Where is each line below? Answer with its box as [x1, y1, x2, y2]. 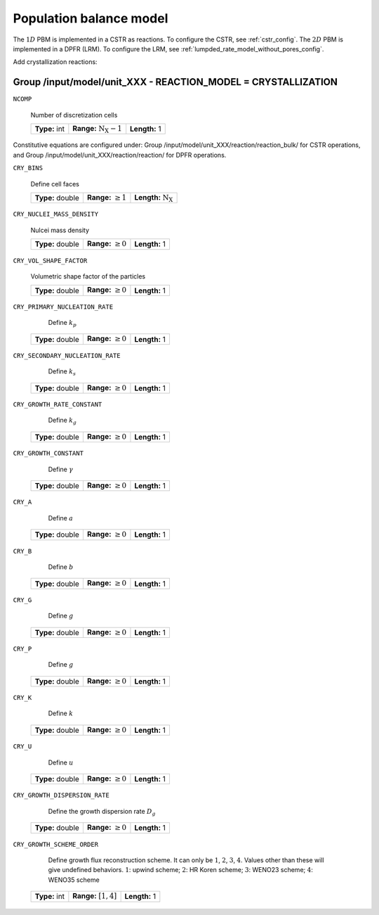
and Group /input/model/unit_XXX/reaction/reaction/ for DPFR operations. [13, 151, 227, 159]
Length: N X [134, 192, 173, 204]
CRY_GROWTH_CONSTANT [13, 449, 84, 457]
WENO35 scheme [48, 876, 100, 884]
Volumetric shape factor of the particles [30, 271, 146, 281]
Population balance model [13, 11, 168, 26]
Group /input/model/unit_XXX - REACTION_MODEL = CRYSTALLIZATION [13, 76, 338, 88]
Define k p [48, 319, 77, 328]
